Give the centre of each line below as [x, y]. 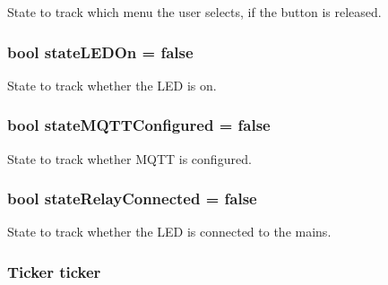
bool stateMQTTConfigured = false [139, 125]
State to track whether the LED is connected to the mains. [169, 232]
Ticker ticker [54, 271]
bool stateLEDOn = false [100, 52]
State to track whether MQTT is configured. [129, 158]
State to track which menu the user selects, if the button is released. [194, 12]
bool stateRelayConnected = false [132, 199]
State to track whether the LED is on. [112, 85]
